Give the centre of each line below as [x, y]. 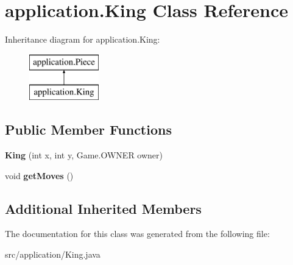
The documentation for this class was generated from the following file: [137, 234]
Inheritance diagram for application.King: [83, 39]
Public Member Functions [88, 129]
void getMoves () [39, 175]
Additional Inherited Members [103, 208]
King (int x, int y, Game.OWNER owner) [84, 155]
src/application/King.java [53, 254]
